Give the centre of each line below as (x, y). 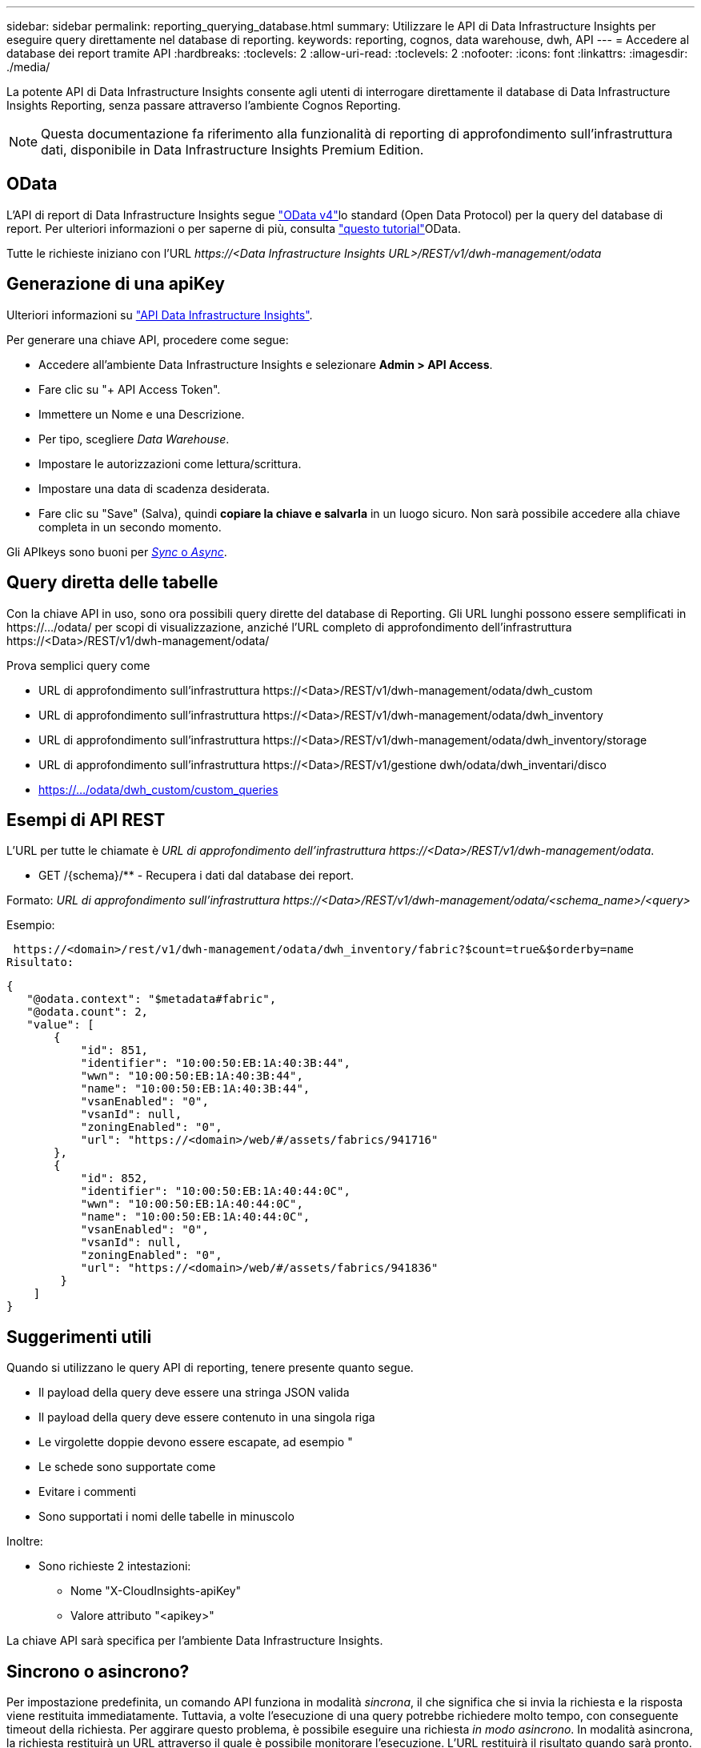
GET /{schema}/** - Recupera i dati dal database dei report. (196, 876)
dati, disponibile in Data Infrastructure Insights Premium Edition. (232, 150)
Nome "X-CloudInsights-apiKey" (156, 1591)
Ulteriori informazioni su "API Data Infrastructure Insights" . (160, 315)
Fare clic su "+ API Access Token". (130, 389)
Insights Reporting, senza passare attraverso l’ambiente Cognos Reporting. (204, 105)
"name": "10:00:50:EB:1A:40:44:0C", (195, 1217)
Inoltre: (25, 1542)
